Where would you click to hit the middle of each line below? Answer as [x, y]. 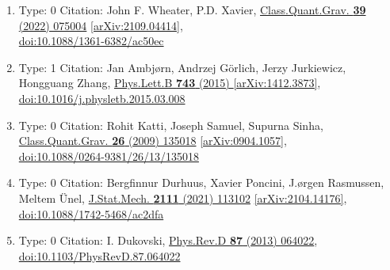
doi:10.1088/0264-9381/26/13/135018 [109, 156]
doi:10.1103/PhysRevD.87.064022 [99, 255]
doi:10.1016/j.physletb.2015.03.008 [102, 98]
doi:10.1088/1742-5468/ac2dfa [91, 213]
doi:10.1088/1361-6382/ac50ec [91, 41]
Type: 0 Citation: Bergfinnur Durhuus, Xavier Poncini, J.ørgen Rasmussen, [201, 183]
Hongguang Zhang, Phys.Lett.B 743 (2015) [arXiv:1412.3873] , [170, 83]
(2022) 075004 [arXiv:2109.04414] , [101, 25]
